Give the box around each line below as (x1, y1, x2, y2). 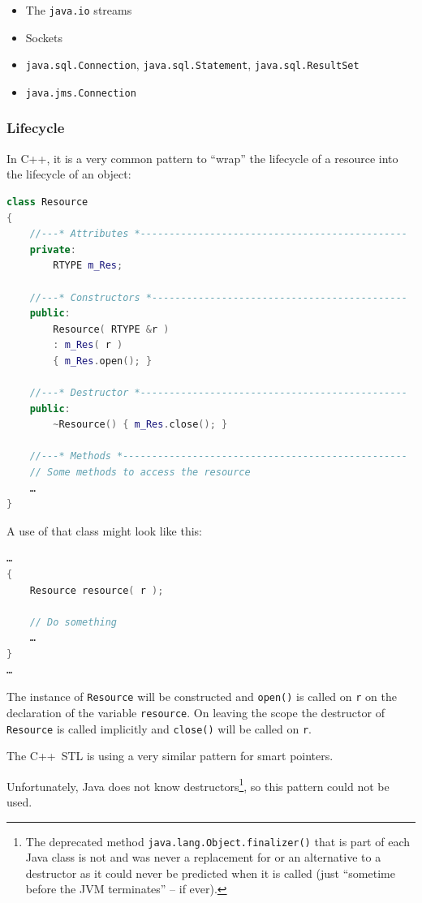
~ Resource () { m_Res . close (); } (53, 419, 228, 431)
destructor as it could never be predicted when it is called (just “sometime (25, 864, 395, 881)
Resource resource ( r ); (29, 584, 164, 596)
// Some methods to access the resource (29, 467, 251, 479)
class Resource (6, 196, 88, 208)
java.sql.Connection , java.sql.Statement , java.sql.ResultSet (25, 56, 360, 73)
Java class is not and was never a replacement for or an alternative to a (25, 849, 381, 866)
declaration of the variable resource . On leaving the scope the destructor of (6, 703, 385, 720)
